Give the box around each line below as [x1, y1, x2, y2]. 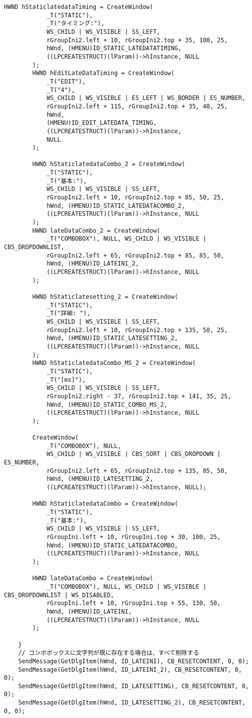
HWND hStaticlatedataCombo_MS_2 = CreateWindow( [32, 359, 196, 367]
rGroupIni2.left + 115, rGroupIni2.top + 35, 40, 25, [46, 102, 228, 110]
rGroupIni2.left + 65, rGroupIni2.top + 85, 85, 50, [46, 252, 224, 259]
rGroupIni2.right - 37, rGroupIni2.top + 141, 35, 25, [46, 392, 232, 400]
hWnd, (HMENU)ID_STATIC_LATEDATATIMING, [46, 45, 182, 52]
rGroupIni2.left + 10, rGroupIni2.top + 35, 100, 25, [46, 36, 228, 44]
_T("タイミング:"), [46, 20, 105, 27]
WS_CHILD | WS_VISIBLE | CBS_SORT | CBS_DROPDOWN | [46, 450, 221, 458]
